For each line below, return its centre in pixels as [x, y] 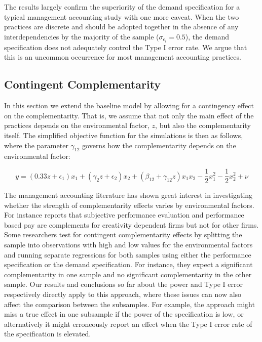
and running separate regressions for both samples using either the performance [128, 254]
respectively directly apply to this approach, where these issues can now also [123, 294]
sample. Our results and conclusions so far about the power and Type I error [123, 284]
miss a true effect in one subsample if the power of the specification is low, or [124, 314]
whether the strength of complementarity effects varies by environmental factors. [129, 205]
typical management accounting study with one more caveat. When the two [122, 16]
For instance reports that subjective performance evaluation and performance [124, 215]
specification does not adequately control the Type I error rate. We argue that [126, 47]
